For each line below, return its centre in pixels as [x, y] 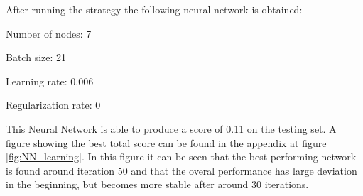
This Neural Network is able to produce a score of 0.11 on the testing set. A [171, 128]
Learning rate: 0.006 [50, 81]
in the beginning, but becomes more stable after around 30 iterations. [157, 184]
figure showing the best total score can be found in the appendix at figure [166, 142]
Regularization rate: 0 [53, 105]
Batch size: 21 [36, 57]
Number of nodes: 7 [49, 33]
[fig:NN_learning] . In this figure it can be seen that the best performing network [181, 157]
